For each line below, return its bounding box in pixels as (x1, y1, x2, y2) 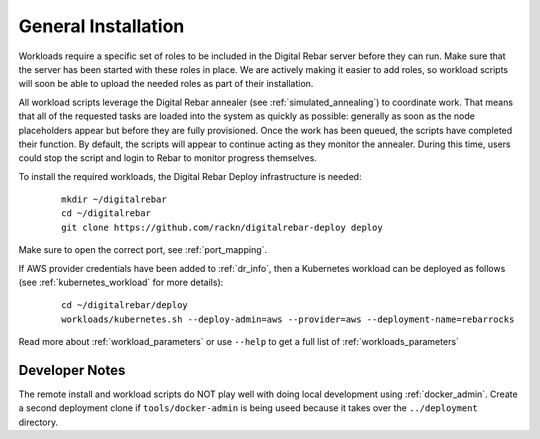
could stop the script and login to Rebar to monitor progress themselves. (18, 152, 317, 164)
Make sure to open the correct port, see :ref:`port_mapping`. (18, 244, 268, 256)
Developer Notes (18, 362, 126, 379)
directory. (18, 416, 59, 428)
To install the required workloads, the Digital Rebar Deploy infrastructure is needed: (18, 170, 362, 182)
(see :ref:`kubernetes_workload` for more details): (18, 276, 224, 289)
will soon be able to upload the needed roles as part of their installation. (18, 78, 314, 90)
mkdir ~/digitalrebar (61, 194, 167, 205)
